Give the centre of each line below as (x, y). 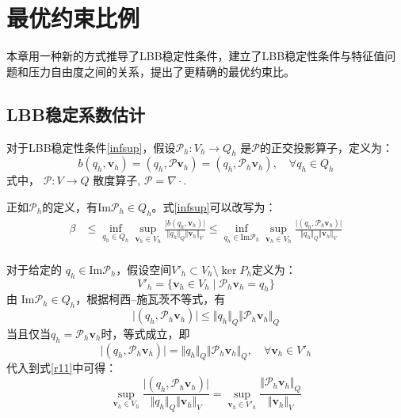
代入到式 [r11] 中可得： (62, 368)
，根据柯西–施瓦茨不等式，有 (151, 299)
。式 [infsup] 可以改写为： (214, 206)
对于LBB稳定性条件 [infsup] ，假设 (91, 147)
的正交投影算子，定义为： (326, 147)
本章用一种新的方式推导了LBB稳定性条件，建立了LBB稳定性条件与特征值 (196, 56)
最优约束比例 (73, 18)
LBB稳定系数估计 (76, 114)
